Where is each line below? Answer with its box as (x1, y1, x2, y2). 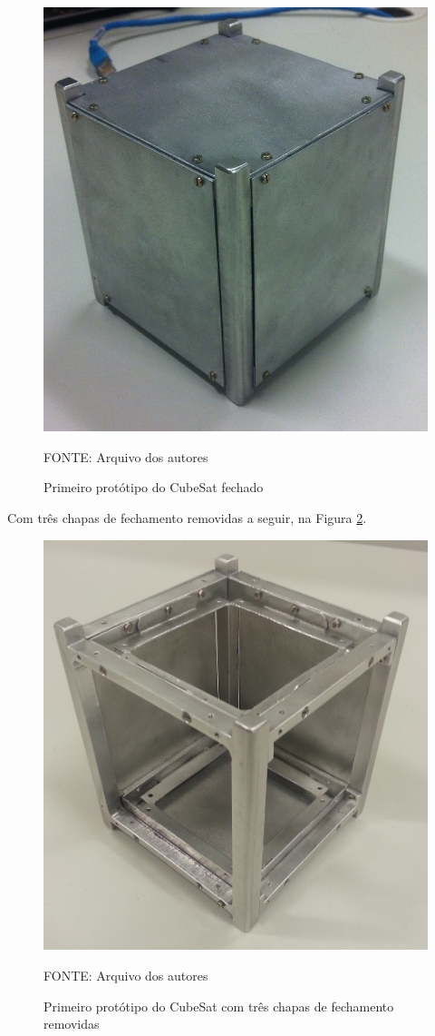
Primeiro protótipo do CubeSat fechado (43, 478, 264, 497)
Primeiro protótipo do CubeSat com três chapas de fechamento (43, 996, 394, 1015)
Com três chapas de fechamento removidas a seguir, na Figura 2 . (7, 508, 367, 528)
